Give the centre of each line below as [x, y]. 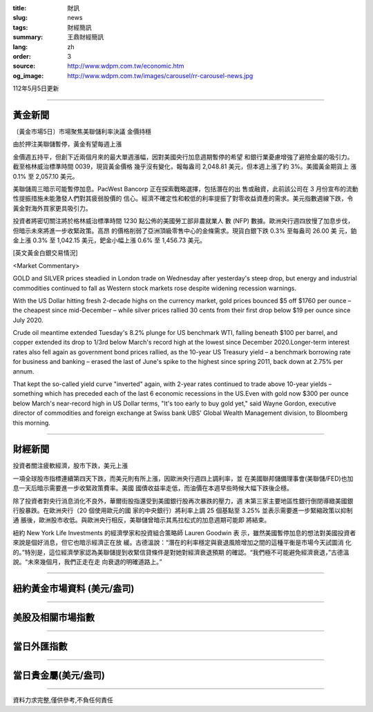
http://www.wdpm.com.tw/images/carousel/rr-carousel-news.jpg [160, 75]
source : [24, 66]
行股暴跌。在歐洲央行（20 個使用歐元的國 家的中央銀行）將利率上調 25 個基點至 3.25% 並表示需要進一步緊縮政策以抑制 [183, 510]
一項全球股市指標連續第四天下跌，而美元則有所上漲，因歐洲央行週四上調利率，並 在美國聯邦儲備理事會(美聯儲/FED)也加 [183, 478]
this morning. [32, 423]
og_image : [28, 75]
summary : [28, 37]
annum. [23, 371]
